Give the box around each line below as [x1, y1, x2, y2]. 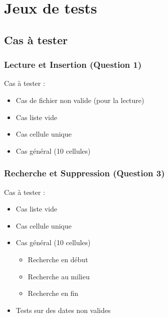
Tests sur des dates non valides [16, 304, 111, 315]
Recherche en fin [28, 288, 79, 298]
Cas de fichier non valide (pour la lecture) [16, 94, 144, 105]
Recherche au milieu [28, 271, 90, 281]
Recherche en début [28, 254, 88, 264]
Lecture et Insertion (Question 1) [4, 58, 142, 71]
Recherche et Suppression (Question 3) [4, 167, 165, 179]
